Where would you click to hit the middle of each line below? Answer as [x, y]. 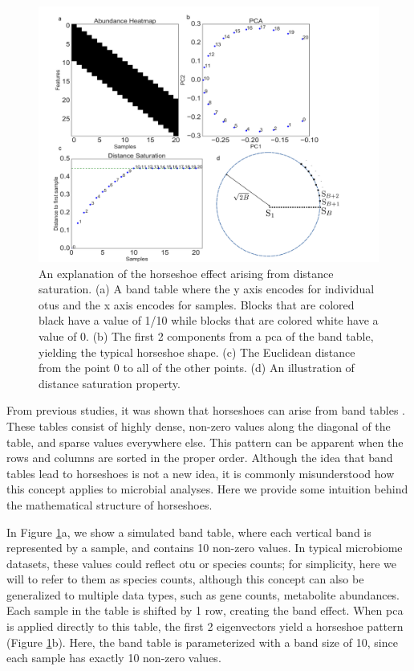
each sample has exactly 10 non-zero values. [114, 658]
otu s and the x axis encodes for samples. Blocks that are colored [197, 304]
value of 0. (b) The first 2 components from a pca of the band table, [206, 335]
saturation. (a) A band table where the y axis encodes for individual [207, 289]
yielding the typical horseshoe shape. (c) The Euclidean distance [197, 352]
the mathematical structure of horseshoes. [110, 504]
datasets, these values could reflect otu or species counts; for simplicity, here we [202, 563]
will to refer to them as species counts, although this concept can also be [185, 579]
